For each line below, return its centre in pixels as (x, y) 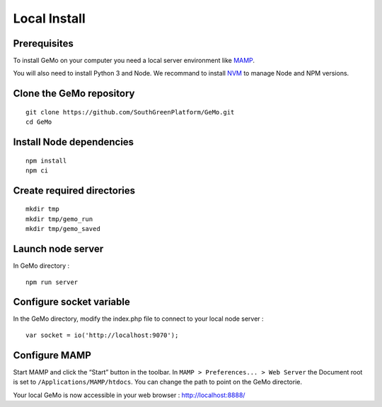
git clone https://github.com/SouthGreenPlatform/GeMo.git (130, 112)
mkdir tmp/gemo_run (59, 219)
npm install (46, 160)
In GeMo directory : (41, 266)
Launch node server (58, 249)
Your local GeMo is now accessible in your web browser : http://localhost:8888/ (129, 395)
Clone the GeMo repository (74, 94)
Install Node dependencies (74, 142)
